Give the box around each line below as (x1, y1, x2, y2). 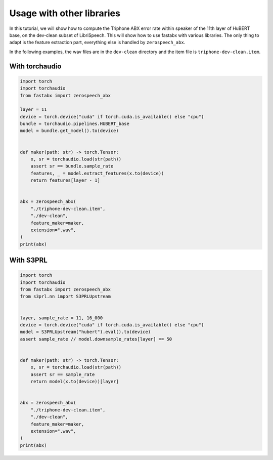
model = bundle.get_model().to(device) (20, 128, 119, 134)
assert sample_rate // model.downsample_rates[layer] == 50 (20, 336, 172, 342)
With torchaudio (9, 62, 62, 70)
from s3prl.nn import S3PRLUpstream (20, 294, 111, 300)
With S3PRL (9, 256, 48, 265)
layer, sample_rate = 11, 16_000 (20, 315, 103, 321)
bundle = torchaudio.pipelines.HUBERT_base (20, 121, 130, 127)
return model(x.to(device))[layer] (30, 379, 119, 385)
